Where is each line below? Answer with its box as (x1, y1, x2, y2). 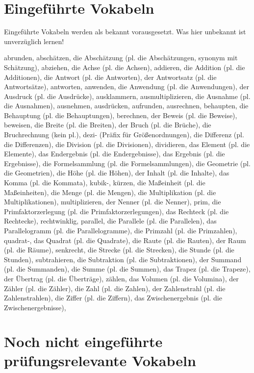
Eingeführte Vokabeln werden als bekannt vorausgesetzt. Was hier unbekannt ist (4, 26, 246, 37)
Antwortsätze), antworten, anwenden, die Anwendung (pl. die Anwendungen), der (4, 81, 249, 92)
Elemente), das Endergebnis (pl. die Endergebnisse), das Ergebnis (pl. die (4, 149, 225, 159)
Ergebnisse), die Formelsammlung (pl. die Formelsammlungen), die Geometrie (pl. (4, 158, 251, 168)
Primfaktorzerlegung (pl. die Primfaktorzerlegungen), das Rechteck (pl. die (4, 206, 229, 216)
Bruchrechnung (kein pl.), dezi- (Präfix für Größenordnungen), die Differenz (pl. (4, 129, 244, 140)
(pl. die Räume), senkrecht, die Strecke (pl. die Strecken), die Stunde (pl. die (4, 245, 234, 255)
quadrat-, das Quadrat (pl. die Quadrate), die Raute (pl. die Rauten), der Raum (4, 235, 246, 245)
